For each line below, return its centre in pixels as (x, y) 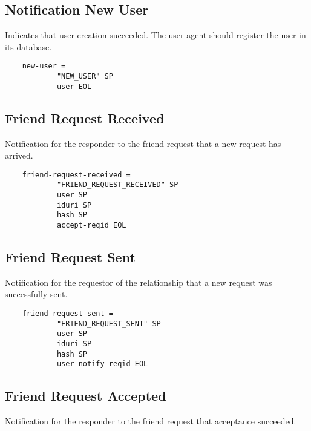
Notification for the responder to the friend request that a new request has (143, 143)
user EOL (74, 86)
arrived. (19, 155)
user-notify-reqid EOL (102, 364)
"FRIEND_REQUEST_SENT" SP (109, 324)
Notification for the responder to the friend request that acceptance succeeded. (151, 421)
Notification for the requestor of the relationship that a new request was (139, 282)
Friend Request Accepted (86, 396)
